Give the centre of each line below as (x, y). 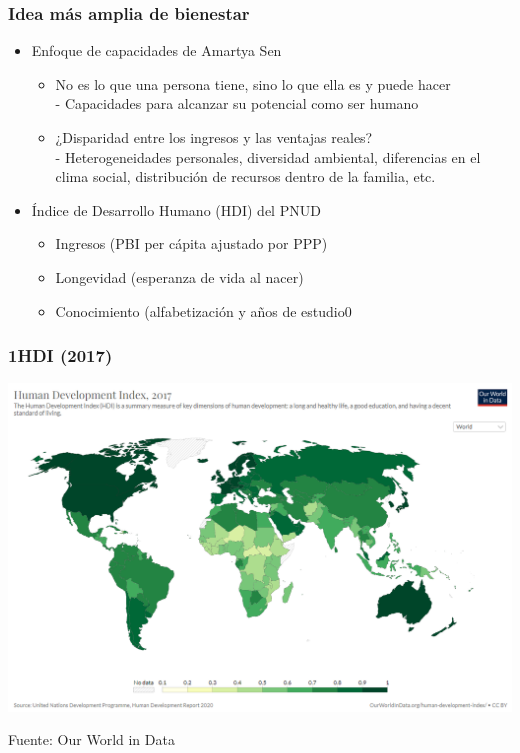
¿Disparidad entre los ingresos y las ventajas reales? (214, 137)
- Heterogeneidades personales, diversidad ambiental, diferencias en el (268, 156)
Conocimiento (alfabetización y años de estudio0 (203, 310)
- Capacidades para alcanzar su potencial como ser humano (237, 103)
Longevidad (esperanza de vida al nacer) (179, 276)
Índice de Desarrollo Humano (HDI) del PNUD (176, 209)
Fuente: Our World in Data (91, 739)
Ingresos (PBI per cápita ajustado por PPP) (191, 243)
